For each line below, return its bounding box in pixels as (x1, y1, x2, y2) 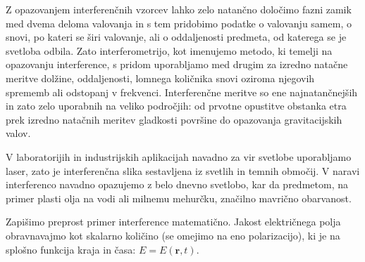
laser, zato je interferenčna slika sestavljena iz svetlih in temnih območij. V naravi (6, 163, 360, 178)
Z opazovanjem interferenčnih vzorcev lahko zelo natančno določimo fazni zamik (6, 2, 352, 16)
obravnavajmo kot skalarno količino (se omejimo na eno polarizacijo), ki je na (6, 228, 340, 242)
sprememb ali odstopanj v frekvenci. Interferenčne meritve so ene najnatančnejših (6, 84, 358, 99)
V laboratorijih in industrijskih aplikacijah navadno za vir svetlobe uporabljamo (6, 149, 352, 164)
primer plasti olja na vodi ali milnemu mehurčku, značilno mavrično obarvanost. (6, 190, 352, 205)
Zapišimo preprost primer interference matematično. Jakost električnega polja (6, 214, 341, 229)
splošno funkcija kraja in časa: (6, 242, 136, 256)
